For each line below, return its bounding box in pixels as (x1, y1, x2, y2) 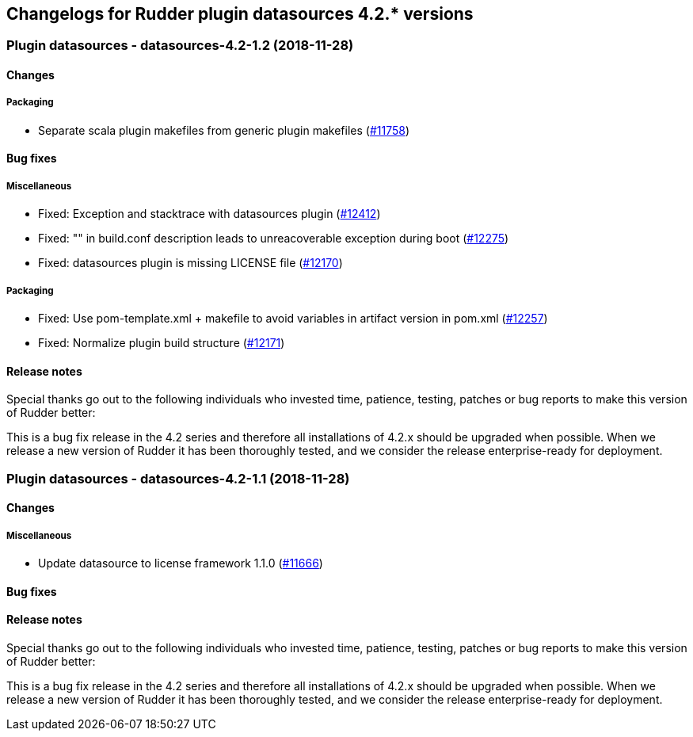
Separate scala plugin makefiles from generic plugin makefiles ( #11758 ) (38, 123, 409, 137)
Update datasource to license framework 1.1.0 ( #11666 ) (38, 556, 323, 570)
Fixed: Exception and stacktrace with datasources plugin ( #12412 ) (38, 207, 381, 221)
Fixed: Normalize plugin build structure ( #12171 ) (38, 335, 285, 349)
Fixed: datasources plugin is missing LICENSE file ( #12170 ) (38, 256, 343, 270)
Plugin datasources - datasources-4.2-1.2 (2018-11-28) (6, 37, 354, 54)
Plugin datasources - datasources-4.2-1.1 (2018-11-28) (6, 470, 350, 487)
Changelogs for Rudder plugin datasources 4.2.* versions (6, 4, 474, 24)
